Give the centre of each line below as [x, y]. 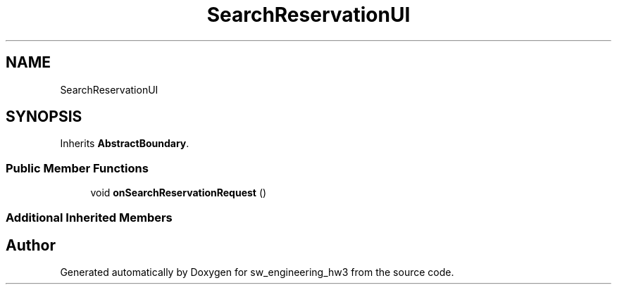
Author [31, 245]
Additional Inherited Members [89, 217]
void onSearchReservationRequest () [179, 193]
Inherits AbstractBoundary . [125, 144]
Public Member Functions [77, 168]
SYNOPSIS [44, 117]
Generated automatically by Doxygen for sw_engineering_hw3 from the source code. [257, 272]
